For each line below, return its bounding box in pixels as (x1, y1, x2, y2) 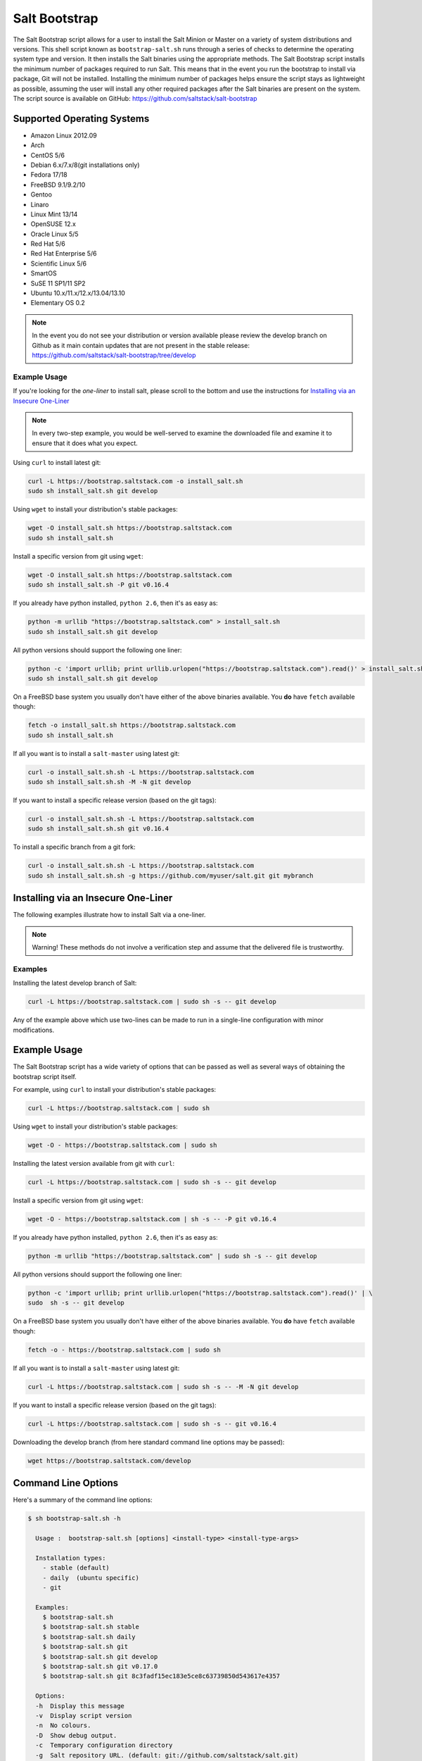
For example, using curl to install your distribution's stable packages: (13, 1085, 217, 1094)
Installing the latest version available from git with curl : (13, 1159, 175, 1168)
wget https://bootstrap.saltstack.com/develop (27, 1457, 191, 1464)
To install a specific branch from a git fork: (13, 842, 136, 852)
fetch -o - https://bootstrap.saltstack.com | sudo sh (27, 1345, 221, 1354)
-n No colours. (35, 1722, 91, 1729)
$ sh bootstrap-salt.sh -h (27, 1514, 121, 1523)
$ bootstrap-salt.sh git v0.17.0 (42, 1662, 158, 1671)
